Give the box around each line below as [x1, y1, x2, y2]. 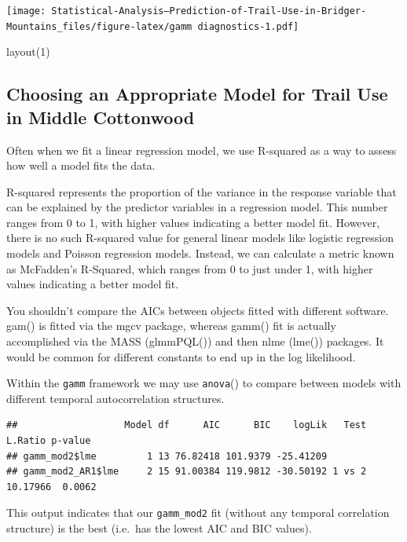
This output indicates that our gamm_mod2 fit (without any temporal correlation [6, 504, 390, 521]
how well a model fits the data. [6, 157, 156, 174]
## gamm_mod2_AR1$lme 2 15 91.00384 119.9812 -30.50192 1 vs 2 [6, 466, 367, 478]
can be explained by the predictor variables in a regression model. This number [6, 199, 388, 215]
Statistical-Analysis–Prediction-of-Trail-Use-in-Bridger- [51, 5, 367, 16]
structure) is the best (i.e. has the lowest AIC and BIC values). [6, 520, 312, 537]
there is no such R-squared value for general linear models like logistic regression [6, 229, 394, 246]
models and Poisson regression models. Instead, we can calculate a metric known [6, 245, 394, 262]
